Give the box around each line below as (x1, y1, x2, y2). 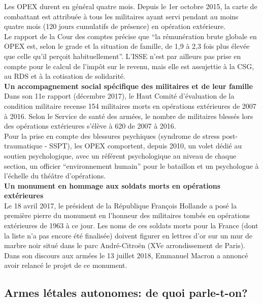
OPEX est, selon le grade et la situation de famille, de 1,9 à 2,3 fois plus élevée (4, 41, 250, 51)
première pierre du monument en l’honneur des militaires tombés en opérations (4, 210, 250, 221)
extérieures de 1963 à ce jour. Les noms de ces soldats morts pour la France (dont (4, 220, 258, 231)
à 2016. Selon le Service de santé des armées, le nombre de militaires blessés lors (4, 110, 253, 121)
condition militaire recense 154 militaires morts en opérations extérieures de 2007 (4, 100, 256, 111)
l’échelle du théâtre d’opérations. (4, 170, 106, 181)
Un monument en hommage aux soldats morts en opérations (4, 180, 221, 191)
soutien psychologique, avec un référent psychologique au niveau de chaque (4, 150, 237, 161)
